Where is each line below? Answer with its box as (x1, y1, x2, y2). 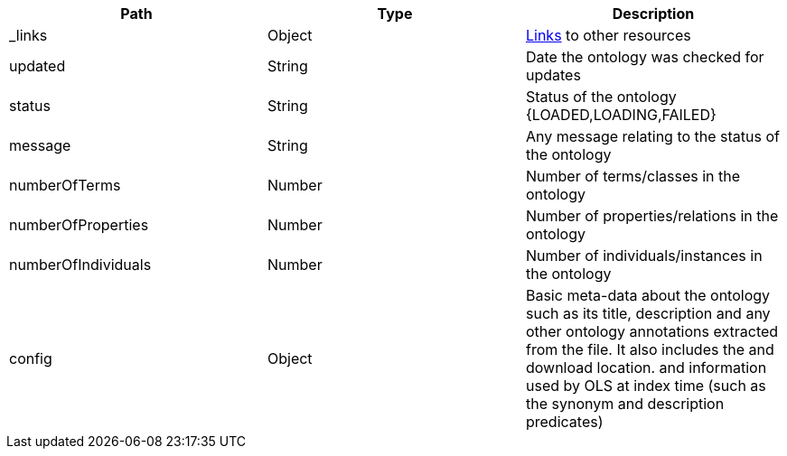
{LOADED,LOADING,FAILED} (525, 106, 717, 124)
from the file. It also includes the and (525, 340, 774, 358)
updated (9, 57, 66, 75)
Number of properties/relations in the (525, 207, 779, 225)
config (9, 349, 52, 368)
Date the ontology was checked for (525, 48, 764, 66)
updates (525, 66, 581, 84)
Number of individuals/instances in (525, 247, 763, 265)
